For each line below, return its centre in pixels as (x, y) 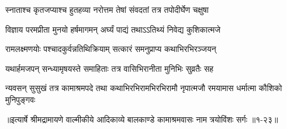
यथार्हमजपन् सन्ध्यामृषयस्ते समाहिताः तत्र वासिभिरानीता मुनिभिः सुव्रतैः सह (110, 68)
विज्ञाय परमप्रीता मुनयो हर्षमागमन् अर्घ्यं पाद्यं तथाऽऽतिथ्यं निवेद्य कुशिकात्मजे (113, 29)
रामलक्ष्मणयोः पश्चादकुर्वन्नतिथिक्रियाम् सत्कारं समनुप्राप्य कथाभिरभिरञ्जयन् (111, 49)
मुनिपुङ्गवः (20, 99)
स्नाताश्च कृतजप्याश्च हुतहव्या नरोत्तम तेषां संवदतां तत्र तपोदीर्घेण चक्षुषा (107, 9)
